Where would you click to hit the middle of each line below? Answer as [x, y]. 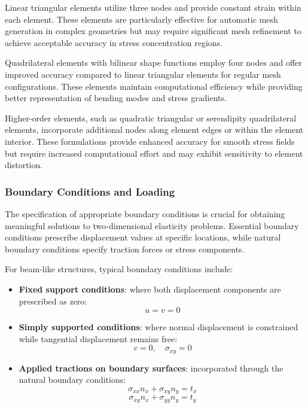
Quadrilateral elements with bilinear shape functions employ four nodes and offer [153, 63]
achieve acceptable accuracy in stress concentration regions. [114, 42]
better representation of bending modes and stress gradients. [116, 98]
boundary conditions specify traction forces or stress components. [125, 249]
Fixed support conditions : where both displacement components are [150, 289]
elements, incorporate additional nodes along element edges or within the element [154, 130]
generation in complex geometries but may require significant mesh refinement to [153, 31]
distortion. [24, 165]
